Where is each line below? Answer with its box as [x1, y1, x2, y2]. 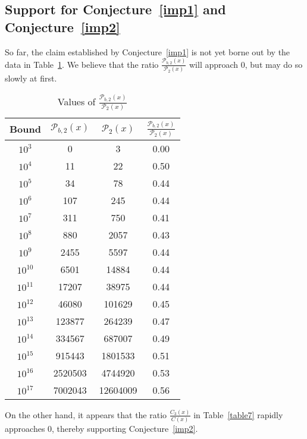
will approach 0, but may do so [189, 58, 303, 70]
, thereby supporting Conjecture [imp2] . [52, 422, 198, 435]
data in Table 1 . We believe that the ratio [5, 58, 159, 70]
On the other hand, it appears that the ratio [5, 408, 167, 421]
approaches [5, 422, 45, 435]
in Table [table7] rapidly [193, 408, 283, 421]
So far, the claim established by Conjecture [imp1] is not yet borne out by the [5, 45, 290, 58]
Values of [57, 94, 96, 108]
